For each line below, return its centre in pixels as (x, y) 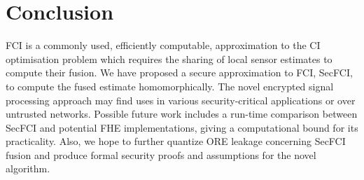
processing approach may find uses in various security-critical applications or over (181, 100)
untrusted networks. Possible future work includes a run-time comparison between (182, 114)
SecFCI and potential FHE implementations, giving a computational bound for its (182, 127)
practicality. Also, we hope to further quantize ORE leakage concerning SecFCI (176, 141)
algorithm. (28, 168)
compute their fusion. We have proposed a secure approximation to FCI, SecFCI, (179, 72)
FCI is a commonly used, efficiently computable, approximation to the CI (163, 45)
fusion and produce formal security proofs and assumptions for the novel (161, 154)
